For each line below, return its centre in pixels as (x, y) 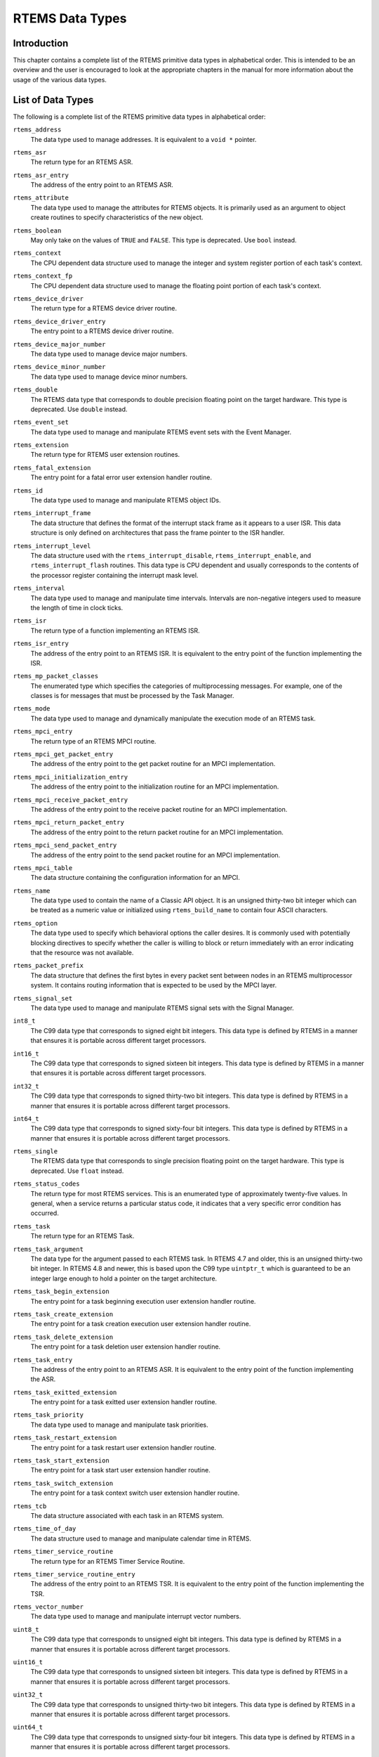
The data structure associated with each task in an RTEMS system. (127, 1515)
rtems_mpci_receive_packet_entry (71, 800)
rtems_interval (39, 588)
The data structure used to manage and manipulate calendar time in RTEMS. (141, 1538)
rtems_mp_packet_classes (55, 676)
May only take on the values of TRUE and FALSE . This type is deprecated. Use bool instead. (164, 240)
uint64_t (28, 1727)
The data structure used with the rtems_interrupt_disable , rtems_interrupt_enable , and (171, 555)
